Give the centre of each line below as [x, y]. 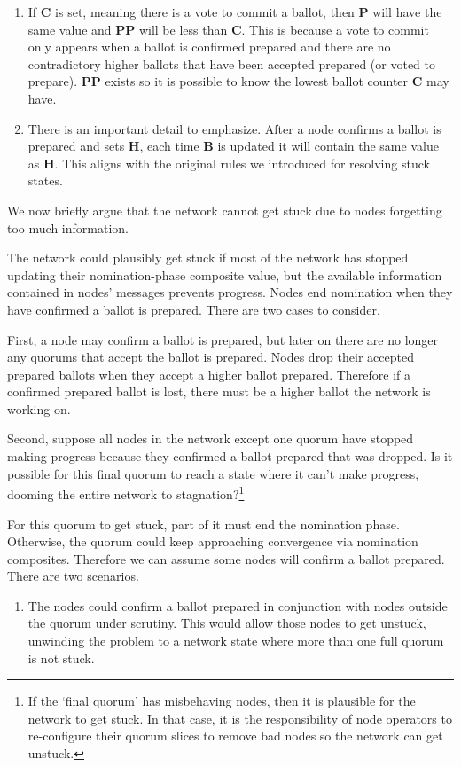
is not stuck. [61, 657]
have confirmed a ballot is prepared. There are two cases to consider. [194, 309]
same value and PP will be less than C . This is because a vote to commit [228, 29]
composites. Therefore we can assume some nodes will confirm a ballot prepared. [226, 558]
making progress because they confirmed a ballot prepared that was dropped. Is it [230, 456]
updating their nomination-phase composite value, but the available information [225, 274]
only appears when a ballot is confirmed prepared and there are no [209, 47]
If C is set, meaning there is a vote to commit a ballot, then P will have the [235, 12]
